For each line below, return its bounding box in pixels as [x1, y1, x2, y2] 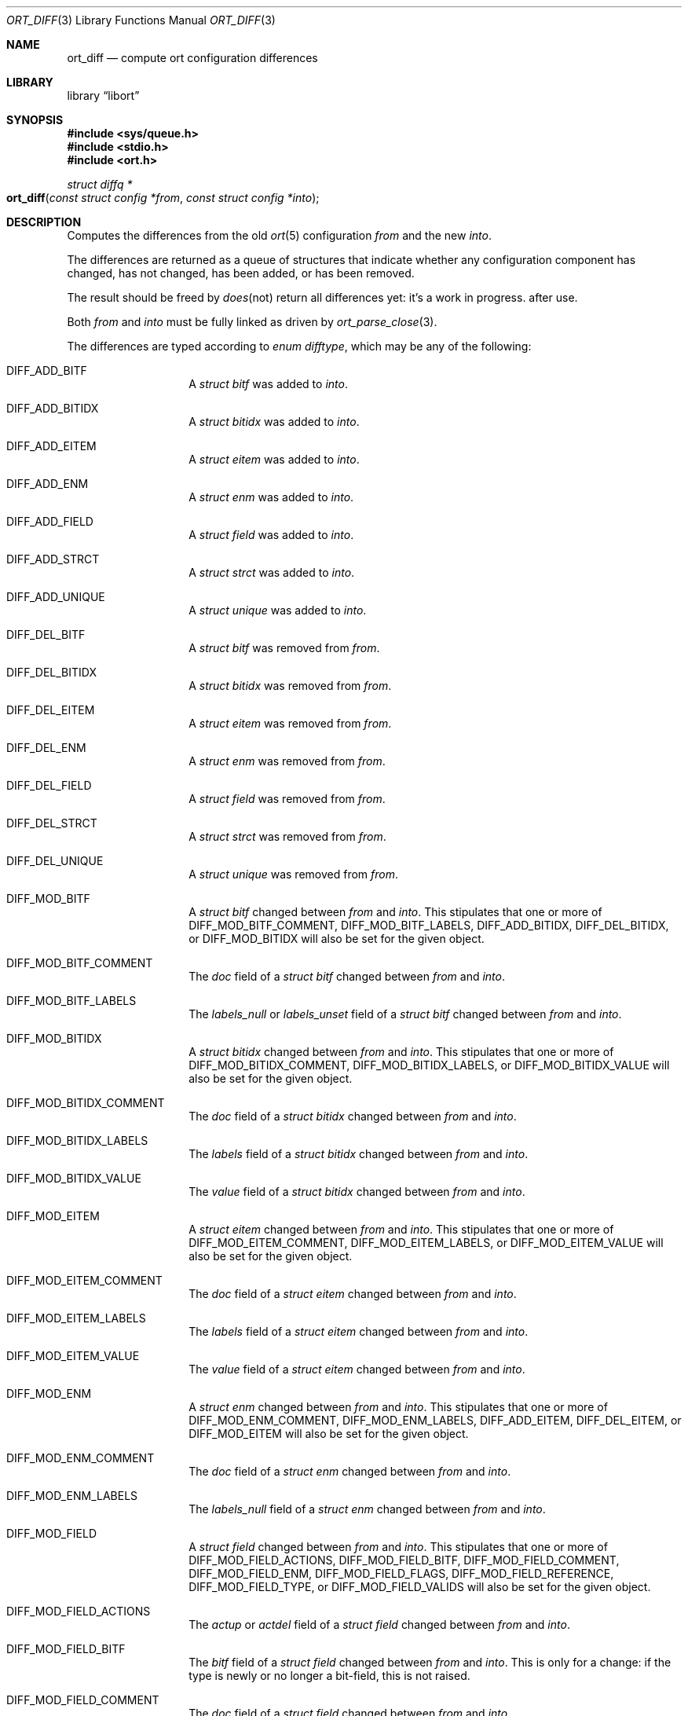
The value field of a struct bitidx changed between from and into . [188, 1185, 525, 1198]
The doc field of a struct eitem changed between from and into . [188, 1287, 517, 1300]
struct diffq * [67, 178, 133, 191]
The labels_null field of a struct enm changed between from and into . [188, 1502, 546, 1516]
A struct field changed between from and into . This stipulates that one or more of [188, 1540, 608, 1553]
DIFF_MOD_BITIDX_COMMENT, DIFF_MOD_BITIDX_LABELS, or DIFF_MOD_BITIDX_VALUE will [188, 1058, 670, 1072]
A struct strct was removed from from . [188, 830, 386, 843]
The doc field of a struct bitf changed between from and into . [188, 970, 506, 983]
